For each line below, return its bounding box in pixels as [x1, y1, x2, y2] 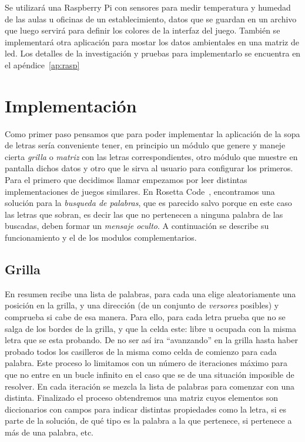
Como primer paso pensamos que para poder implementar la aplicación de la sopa [5, 127, 300, 139]
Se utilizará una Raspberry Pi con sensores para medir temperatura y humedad [5, 1, 291, 13]
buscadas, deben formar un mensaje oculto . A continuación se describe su [5, 220, 269, 232]
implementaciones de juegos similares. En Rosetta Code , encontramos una [5, 185, 275, 197]
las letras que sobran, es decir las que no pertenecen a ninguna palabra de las [5, 208, 283, 220]
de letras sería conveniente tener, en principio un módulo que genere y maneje [5, 139, 286, 151]
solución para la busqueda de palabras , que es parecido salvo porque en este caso [5, 197, 292, 209]
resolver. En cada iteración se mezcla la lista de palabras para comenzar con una [5, 380, 295, 392]
